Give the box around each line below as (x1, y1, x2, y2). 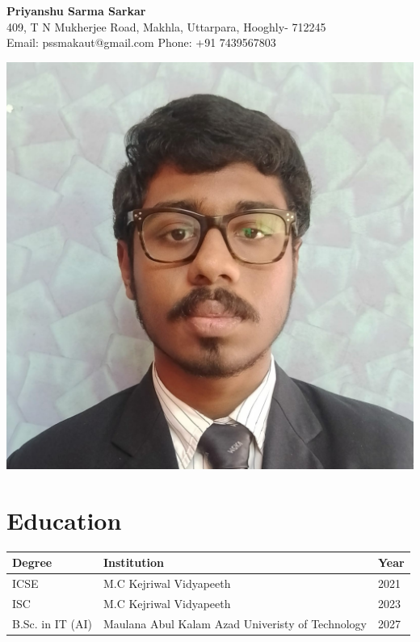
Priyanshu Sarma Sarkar (6, 2, 146, 19)
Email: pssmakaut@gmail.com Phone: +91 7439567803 (6, 34, 276, 51)
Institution (103, 554, 165, 570)
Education (6, 503, 122, 536)
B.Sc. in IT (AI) (12, 615, 92, 632)
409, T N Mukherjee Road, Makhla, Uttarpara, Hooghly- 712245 (6, 18, 326, 35)
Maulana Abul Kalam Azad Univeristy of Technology (103, 615, 367, 632)
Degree (12, 554, 52, 570)
